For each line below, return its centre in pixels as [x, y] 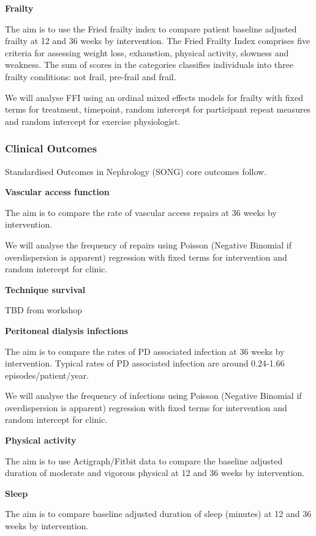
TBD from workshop [44, 310]
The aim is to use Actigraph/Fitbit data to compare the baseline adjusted [144, 460]
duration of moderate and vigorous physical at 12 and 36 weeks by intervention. [155, 473]
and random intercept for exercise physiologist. [93, 121]
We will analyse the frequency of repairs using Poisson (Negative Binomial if [148, 244]
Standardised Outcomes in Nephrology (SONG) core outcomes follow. [136, 171]
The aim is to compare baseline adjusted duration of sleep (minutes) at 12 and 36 [158, 514]
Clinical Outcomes [51, 148]
